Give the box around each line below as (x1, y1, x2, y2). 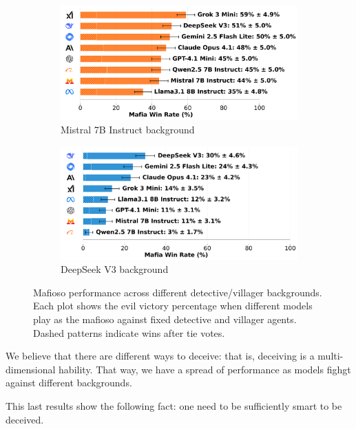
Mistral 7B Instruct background (61, 122, 195, 137)
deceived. (6, 412, 44, 426)
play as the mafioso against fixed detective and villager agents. (33, 311, 297, 326)
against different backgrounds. (6, 375, 132, 390)
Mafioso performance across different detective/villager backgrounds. (33, 285, 322, 299)
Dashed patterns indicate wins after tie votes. (33, 325, 225, 340)
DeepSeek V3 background (61, 262, 169, 276)
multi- (317, 349, 344, 363)
